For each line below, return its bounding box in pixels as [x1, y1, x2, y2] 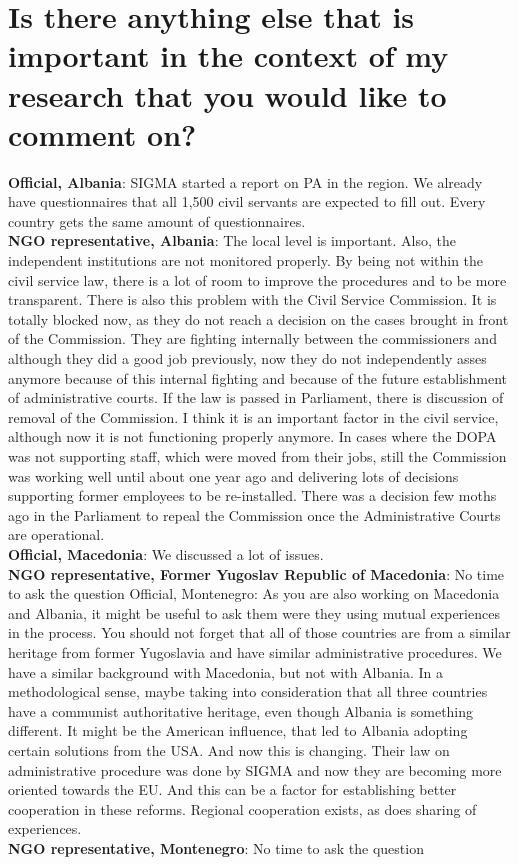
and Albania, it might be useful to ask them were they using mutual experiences [8, 602, 500, 623]
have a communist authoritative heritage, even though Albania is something [8, 700, 474, 721]
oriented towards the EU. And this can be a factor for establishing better [8, 779, 457, 800]
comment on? [8, 113, 197, 154]
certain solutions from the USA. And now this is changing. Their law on [8, 739, 450, 760]
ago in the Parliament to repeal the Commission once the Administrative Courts [8, 504, 501, 525]
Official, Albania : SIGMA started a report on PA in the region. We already [8, 171, 483, 192]
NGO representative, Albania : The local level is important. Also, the [8, 230, 456, 251]
